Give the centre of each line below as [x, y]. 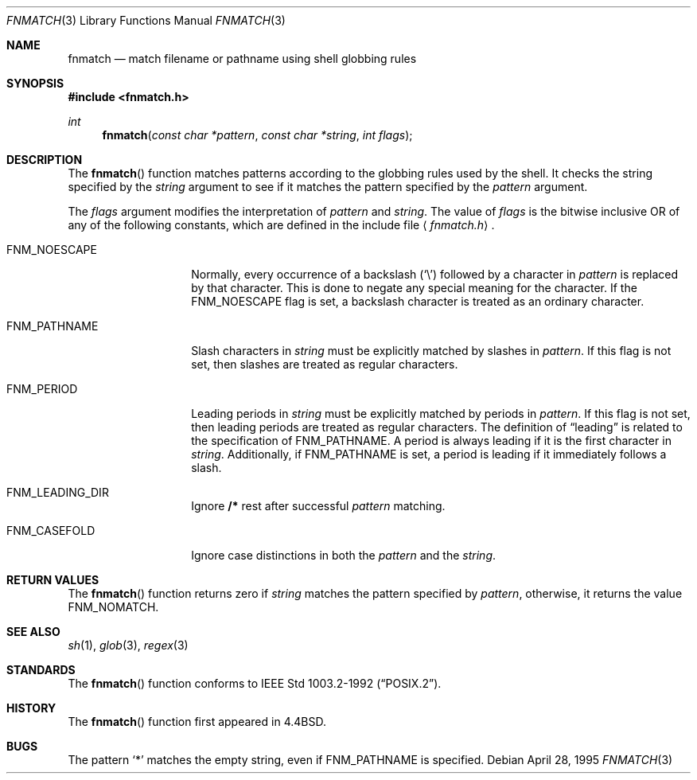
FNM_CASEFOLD [51, 530]
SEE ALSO [33, 632]
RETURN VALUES [53, 580]
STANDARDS [41, 670]
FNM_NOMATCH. [113, 607]
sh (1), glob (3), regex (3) [128, 645]
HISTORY [31, 708]
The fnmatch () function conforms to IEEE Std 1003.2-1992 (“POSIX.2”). [255, 683]
